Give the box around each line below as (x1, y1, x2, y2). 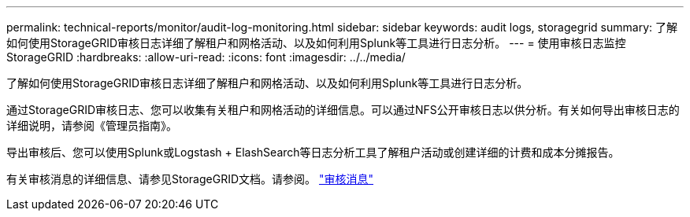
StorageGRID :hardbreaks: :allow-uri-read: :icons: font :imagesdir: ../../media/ (6, 50, 406, 64)
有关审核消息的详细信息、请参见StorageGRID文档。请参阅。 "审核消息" (6, 172, 374, 186)
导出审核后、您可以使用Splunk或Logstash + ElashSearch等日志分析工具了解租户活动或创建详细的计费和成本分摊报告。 (6, 145, 620, 159)
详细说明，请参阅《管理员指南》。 (6, 119, 177, 132)
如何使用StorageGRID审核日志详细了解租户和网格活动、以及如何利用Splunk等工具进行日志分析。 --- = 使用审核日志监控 (6, 36, 626, 50)
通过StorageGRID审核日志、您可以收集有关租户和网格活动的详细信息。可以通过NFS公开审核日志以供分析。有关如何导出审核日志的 (6, 103, 680, 116)
